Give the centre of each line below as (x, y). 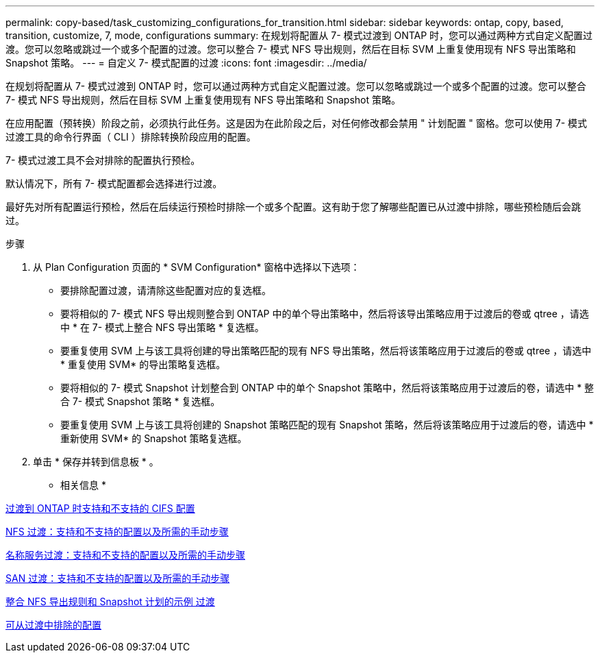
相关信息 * (83, 485)
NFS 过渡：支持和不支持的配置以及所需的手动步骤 (117, 532)
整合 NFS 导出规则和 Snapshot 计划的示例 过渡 (110, 601)
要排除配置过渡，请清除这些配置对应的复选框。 (166, 290)
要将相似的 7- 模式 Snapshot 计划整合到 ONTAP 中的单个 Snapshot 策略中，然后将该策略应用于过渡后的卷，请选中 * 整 (327, 388)
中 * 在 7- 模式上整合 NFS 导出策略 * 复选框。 (162, 327)
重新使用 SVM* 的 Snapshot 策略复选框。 (154, 438)
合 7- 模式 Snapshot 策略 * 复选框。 (140, 401)
